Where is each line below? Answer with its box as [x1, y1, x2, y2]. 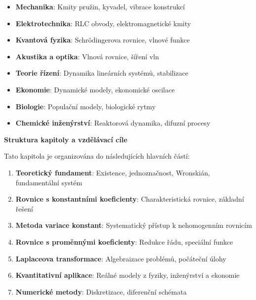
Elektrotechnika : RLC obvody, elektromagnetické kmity [15, 18, 191, 28]
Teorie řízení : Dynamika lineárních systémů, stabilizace [15, 68, 188, 78]
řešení [15, 203, 33, 214]
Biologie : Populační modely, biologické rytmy [15, 101, 156, 111]
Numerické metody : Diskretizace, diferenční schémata [15, 286, 187, 297]
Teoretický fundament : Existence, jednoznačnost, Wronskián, [15, 167, 210, 177]
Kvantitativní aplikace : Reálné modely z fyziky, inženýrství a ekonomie [15, 270, 240, 280]
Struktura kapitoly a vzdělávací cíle [4, 134, 128, 144]
